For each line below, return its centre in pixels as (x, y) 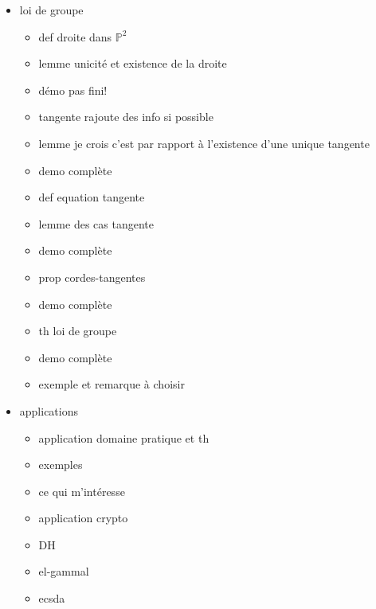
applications (49, 410)
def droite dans (75, 36)
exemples (61, 465)
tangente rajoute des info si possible (126, 117)
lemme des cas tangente (96, 223)
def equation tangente (92, 197)
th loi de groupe (78, 331)
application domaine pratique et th (124, 437)
